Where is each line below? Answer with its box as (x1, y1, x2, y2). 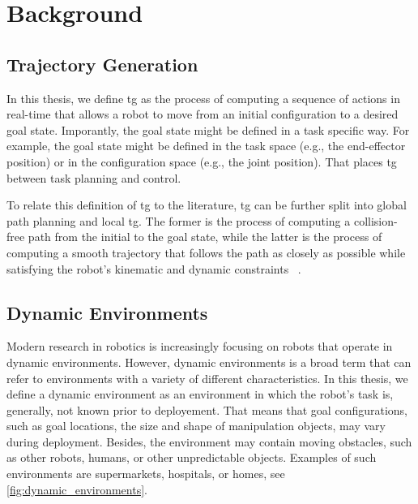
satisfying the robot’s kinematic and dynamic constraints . (6, 260, 301, 277)
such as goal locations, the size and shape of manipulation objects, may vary (6, 417, 386, 434)
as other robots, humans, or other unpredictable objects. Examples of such (6, 449, 377, 466)
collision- (353, 212, 398, 229)
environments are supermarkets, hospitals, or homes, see (6, 465, 285, 482)
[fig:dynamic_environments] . (6, 480, 147, 498)
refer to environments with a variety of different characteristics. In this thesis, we (6, 369, 408, 386)
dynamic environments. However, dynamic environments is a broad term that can (6, 353, 412, 370)
